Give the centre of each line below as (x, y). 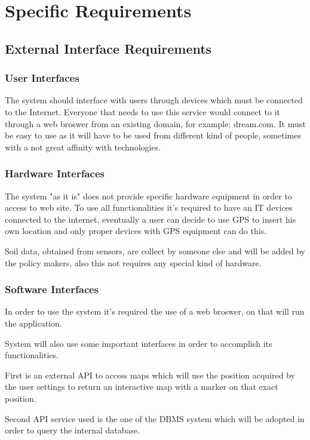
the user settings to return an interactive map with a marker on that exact (142, 387)
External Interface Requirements (108, 48)
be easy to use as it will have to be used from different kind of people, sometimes (153, 135)
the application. (33, 323)
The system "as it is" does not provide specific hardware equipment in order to (148, 196)
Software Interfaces (52, 289)
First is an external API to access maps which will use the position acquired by (150, 375)
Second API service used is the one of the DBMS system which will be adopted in (155, 418)
